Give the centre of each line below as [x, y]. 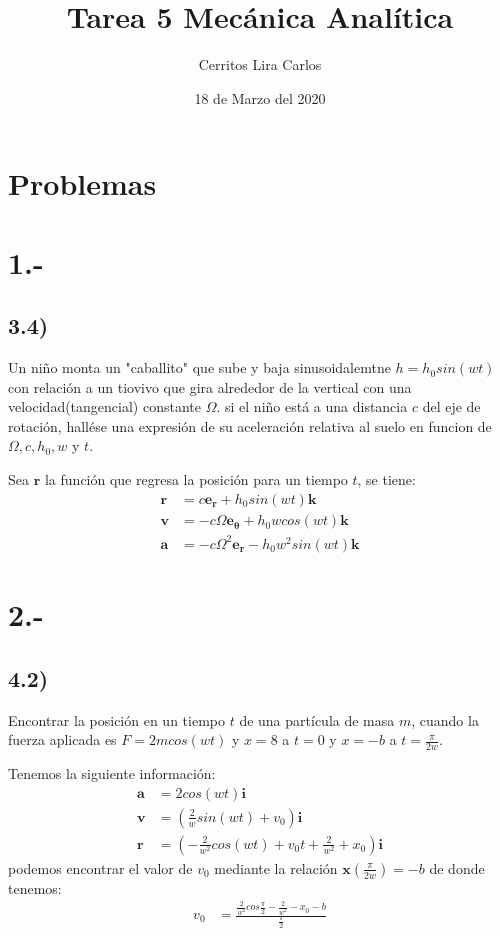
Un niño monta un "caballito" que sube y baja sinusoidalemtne [199, 367]
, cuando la [445, 719]
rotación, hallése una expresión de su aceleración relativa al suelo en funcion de [250, 425]
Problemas [82, 183]
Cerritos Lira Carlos [260, 64]
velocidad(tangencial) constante [104, 406]
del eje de [451, 406]
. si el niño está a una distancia [312, 406]
